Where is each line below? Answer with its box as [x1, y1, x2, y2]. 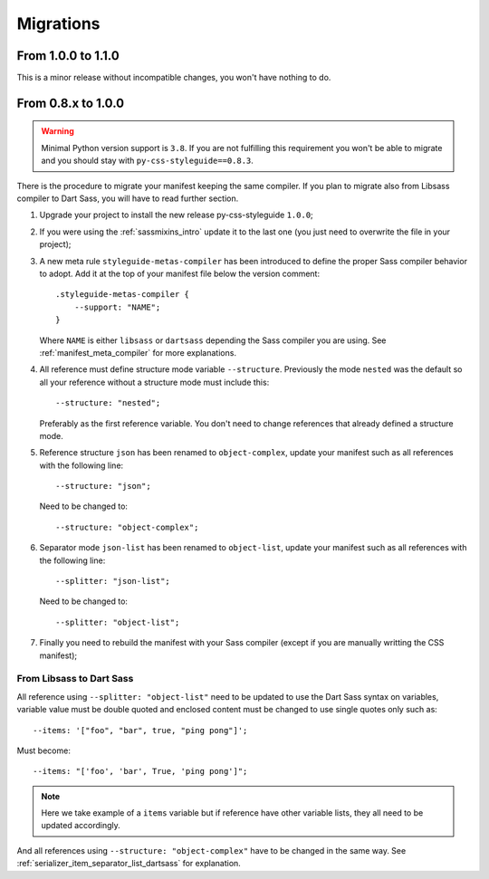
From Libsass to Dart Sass [16, 673, 134, 685]
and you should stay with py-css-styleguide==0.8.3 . [41, 155, 254, 167]
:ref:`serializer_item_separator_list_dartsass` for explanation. [16, 858, 242, 869]
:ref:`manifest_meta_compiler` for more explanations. [39, 347, 237, 358]
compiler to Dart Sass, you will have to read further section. [16, 193, 239, 204]
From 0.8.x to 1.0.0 [16, 95, 125, 110]
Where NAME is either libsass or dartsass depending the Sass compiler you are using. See [39, 335, 387, 346]
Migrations [16, 14, 101, 33]
